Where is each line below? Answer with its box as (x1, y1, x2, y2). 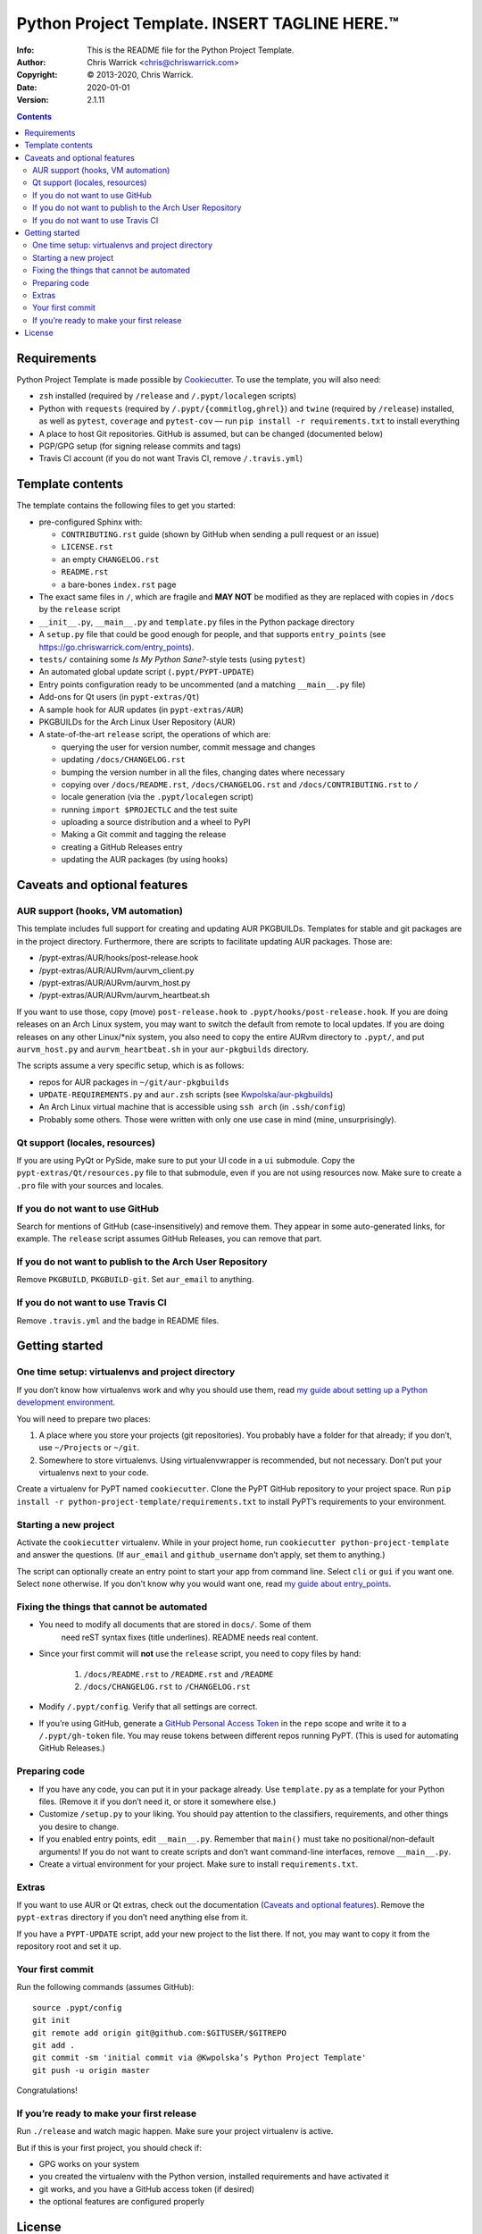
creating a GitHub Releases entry (61, 841, 183, 852)
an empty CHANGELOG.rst (61, 554, 160, 565)
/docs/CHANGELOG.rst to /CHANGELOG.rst (83, 1681, 251, 1692)
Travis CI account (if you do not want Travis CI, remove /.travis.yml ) (38, 453, 303, 464)
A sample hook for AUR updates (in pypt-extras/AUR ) (38, 704, 245, 715)
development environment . (16, 1397, 116, 1407)
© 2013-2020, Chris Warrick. (87, 70, 194, 80)
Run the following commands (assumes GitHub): (16, 1982, 195, 1993)
